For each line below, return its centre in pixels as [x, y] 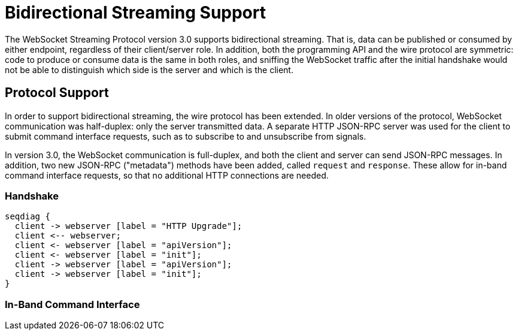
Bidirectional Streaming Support [135, 13]
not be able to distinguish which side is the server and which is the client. [149, 70]
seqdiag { [28, 217]
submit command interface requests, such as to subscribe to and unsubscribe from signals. [186, 136]
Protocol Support [57, 93]
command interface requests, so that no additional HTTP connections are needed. [167, 175]
